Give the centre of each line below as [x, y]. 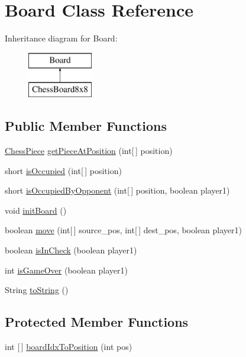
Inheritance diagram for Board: [61, 38]
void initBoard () [36, 210]
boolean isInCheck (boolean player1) [71, 250]
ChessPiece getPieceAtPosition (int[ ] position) [89, 151]
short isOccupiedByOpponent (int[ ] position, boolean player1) [117, 190]
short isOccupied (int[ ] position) [63, 170]
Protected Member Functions [97, 322]
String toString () [37, 290]
